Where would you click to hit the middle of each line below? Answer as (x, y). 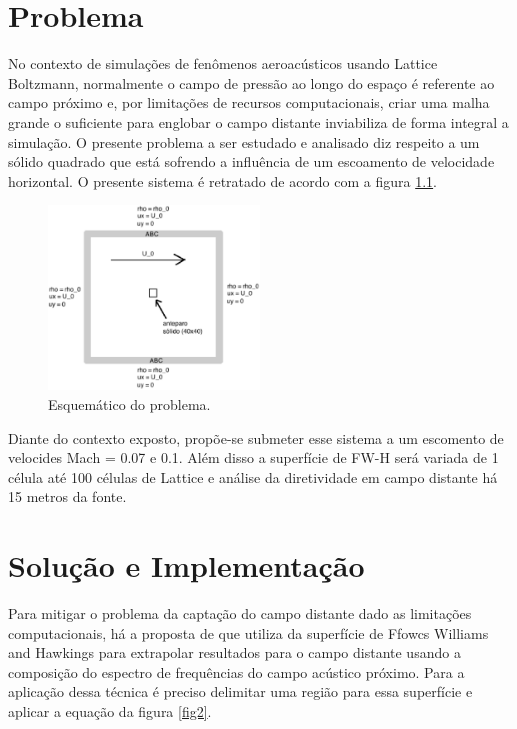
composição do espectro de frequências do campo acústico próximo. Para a (236, 671)
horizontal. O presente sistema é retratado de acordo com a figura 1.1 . (223, 180)
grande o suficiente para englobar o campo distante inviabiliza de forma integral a (258, 121)
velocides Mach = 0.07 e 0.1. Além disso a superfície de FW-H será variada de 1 (253, 457)
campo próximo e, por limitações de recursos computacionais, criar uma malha (249, 102)
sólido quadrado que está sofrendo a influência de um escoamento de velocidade (251, 161)
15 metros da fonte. (67, 496)
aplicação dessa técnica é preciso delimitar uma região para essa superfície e (240, 691)
